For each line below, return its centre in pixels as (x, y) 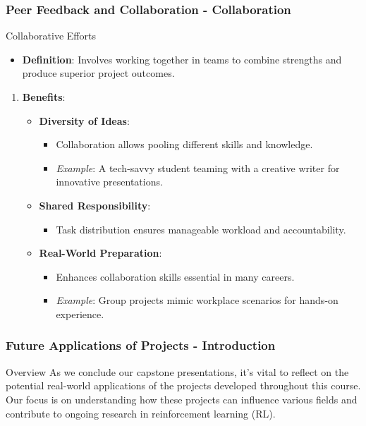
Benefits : (44, 97)
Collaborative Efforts (51, 36)
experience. (80, 314)
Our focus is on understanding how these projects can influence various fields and (182, 399)
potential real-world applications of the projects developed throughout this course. (183, 385)
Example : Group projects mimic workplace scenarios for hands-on (197, 300)
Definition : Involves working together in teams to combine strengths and (182, 59)
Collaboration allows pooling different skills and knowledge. (184, 144)
